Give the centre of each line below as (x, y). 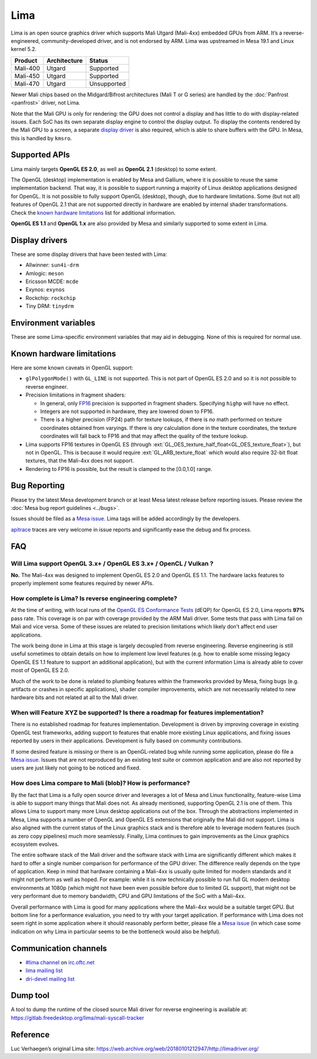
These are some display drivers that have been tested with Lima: (89, 254)
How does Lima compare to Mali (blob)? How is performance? (100, 783)
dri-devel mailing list (50, 979)
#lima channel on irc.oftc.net (60, 962)
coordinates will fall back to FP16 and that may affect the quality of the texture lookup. (144, 436)
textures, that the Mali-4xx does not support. (80, 460)
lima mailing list (44, 971)
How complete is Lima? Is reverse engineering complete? (94, 599)
